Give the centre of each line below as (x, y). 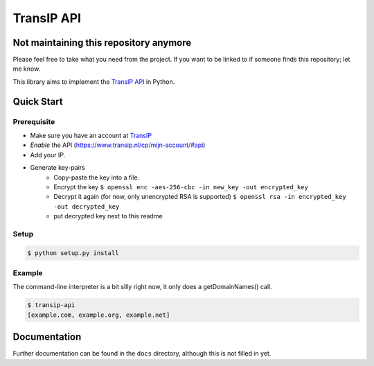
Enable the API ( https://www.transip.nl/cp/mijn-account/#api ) (118, 145)
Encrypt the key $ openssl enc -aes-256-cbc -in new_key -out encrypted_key (181, 186)
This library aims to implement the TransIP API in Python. (94, 81)
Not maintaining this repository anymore (102, 43)
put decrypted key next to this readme (108, 216)
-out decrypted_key (87, 207)
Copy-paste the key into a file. (97, 177)
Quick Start (38, 102)
